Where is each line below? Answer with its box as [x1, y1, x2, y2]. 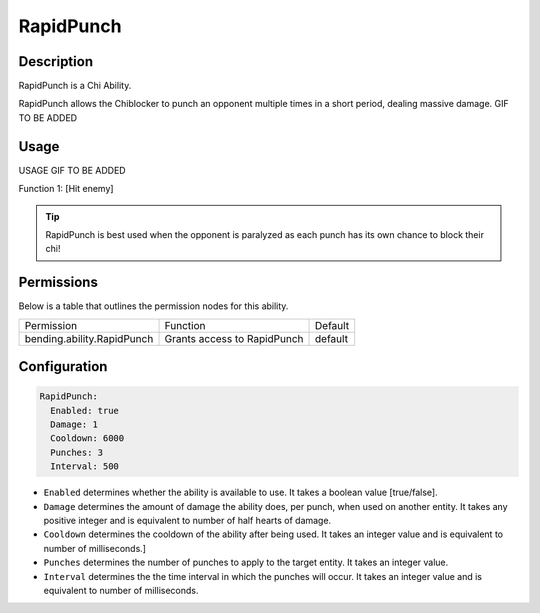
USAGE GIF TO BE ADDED [18, 164, 126, 176]
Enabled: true [50, 405, 120, 416]
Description [18, 53, 94, 70]
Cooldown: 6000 [50, 433, 125, 444]
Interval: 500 [50, 461, 120, 472]
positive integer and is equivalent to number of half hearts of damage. [43, 514, 332, 526]
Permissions [18, 274, 99, 291]
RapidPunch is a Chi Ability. [18, 80, 132, 92]
